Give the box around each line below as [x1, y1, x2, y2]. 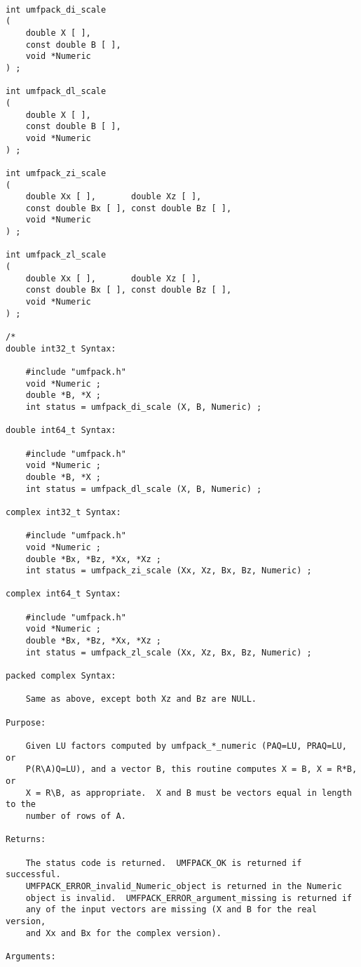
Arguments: [6, 951, 56, 961]
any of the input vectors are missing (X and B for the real [25, 905, 317, 915]
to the [6, 799, 36, 810]
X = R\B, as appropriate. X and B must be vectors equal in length [25, 787, 352, 798]
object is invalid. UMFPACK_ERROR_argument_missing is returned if [25, 893, 352, 903]
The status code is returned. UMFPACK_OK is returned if [25, 858, 302, 868]
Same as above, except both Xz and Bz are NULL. [25, 694, 257, 705]
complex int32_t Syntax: [6, 507, 121, 517]
